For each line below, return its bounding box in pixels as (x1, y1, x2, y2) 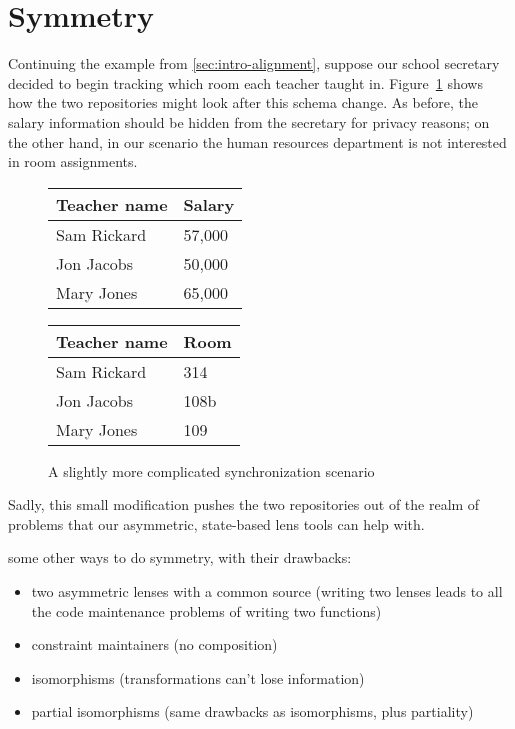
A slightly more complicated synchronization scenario (48, 460, 375, 481)
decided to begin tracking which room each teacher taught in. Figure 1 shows (8, 72, 483, 93)
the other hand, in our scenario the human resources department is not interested (8, 131, 507, 152)
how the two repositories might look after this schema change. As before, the (8, 92, 478, 113)
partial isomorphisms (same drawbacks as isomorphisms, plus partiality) (31, 701, 474, 722)
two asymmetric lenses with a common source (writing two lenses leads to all (31, 581, 503, 602)
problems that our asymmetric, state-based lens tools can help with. (8, 513, 425, 534)
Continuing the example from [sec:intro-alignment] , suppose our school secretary (8, 53, 500, 74)
